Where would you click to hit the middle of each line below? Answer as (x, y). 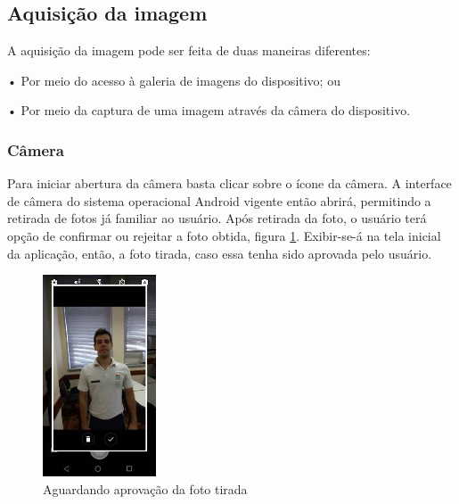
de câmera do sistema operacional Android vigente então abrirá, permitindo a (219, 200)
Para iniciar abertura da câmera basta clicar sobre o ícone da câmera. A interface (229, 183)
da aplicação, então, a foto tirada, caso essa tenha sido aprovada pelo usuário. (220, 253)
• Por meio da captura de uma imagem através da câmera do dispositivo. (209, 110)
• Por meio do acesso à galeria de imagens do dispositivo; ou (174, 80)
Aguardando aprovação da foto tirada (145, 488)
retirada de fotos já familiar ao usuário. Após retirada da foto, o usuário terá (217, 218)
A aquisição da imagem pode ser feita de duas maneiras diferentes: (189, 50)
